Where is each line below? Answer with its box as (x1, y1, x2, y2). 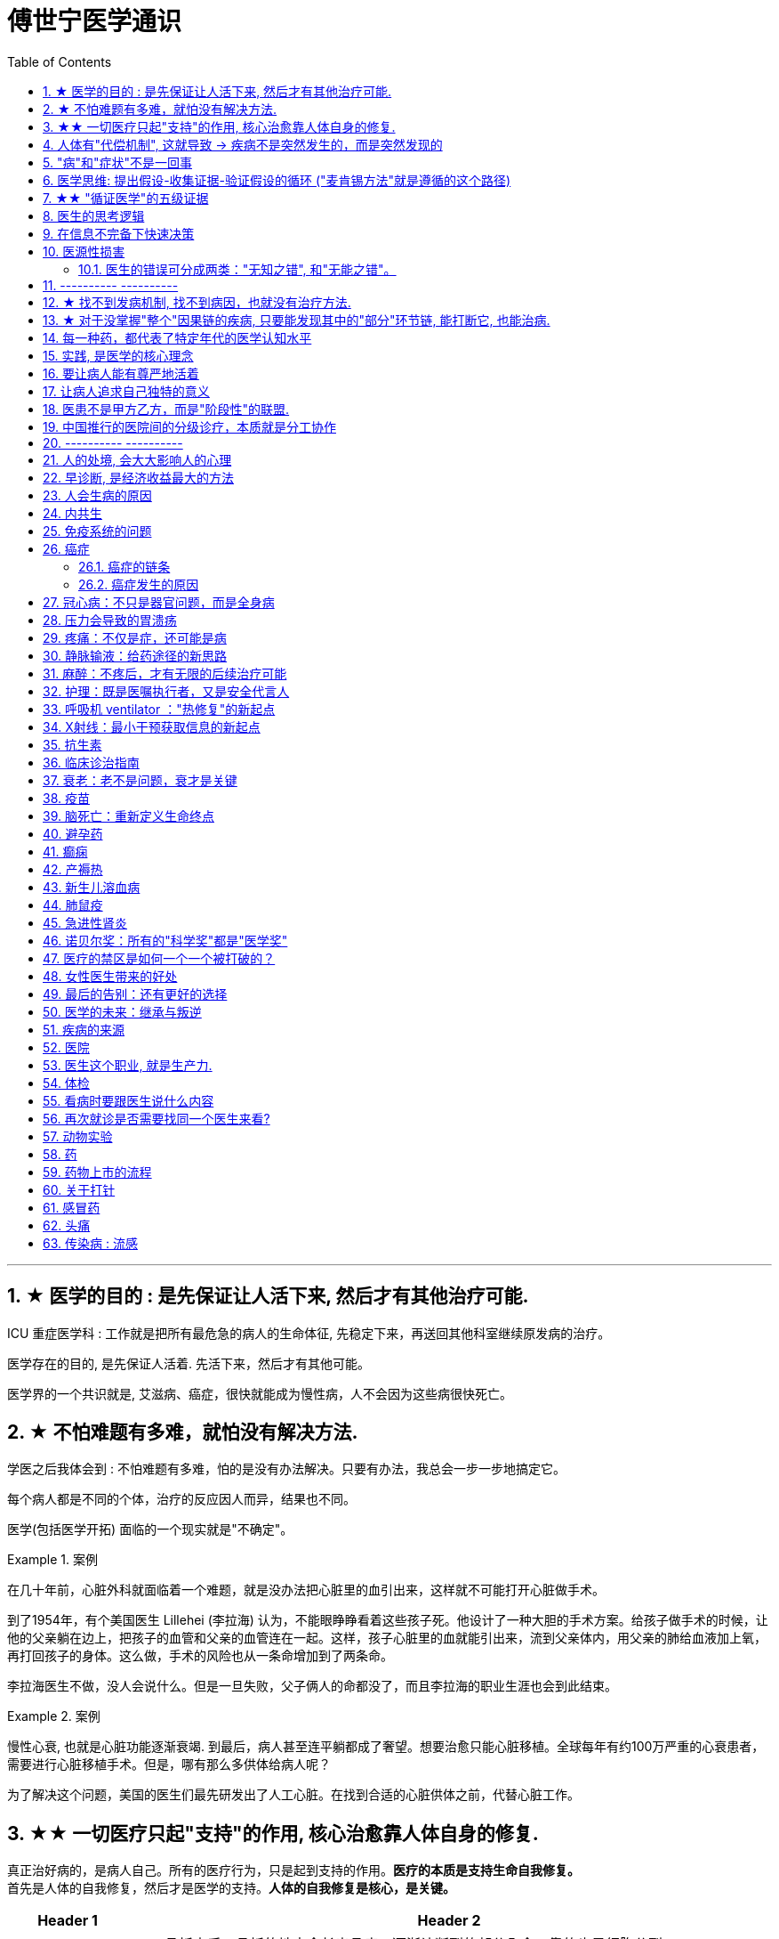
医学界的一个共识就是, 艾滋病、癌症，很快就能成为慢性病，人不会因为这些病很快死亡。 (7, 1385, 512, 1401)
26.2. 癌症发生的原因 (78, 576, 199, 592)
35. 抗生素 (43, 736, 102, 752)
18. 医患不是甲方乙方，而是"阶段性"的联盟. (43, 401, 290, 417)
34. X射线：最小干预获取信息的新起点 (43, 718, 261, 734)
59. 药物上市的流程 (43, 1164, 152, 1180)
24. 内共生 (43, 505, 102, 521)
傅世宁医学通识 (7, 6, 182, 37)
